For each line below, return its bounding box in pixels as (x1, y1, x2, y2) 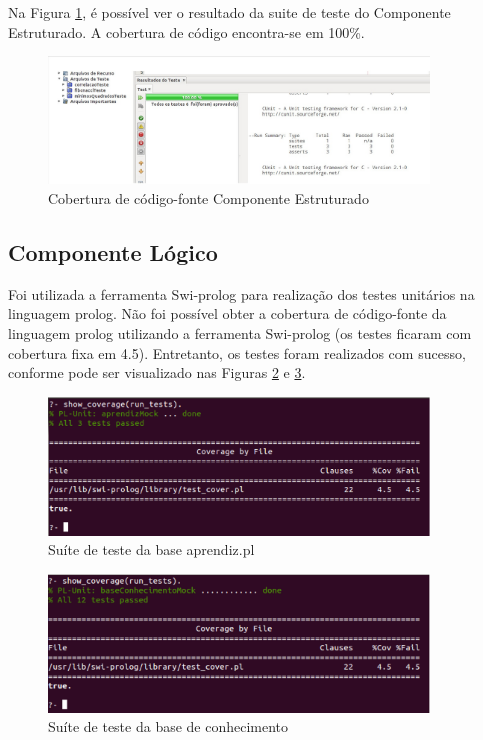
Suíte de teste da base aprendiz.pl (48, 539, 255, 560)
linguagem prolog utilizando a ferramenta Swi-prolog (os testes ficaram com (8, 322, 472, 343)
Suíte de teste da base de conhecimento (48, 716, 289, 737)
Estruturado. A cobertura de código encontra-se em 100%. (8, 21, 365, 42)
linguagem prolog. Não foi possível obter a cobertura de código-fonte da (8, 303, 447, 324)
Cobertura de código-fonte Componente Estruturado (48, 187, 369, 208)
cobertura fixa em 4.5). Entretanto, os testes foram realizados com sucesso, (8, 342, 466, 363)
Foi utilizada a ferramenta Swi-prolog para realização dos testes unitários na (8, 283, 475, 304)
